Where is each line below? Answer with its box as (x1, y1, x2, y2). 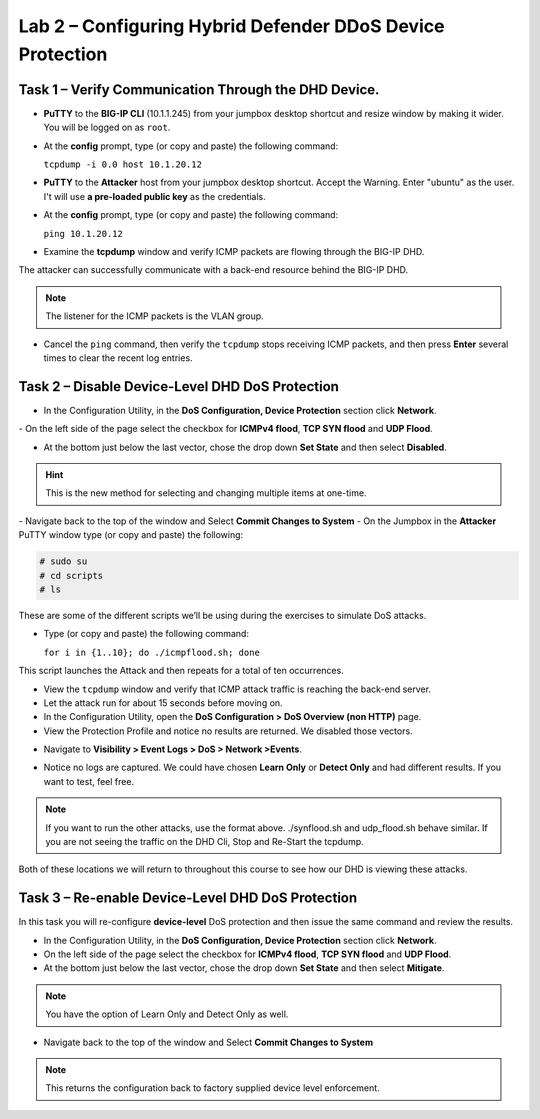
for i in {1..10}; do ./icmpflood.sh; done (43, 646, 260, 658)
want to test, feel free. (43, 775, 135, 787)
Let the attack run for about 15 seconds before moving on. (43, 696, 284, 709)
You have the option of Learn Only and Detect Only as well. (45, 1008, 289, 1020)
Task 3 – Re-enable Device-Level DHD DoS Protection (18, 890, 358, 907)
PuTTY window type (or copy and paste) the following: (18, 529, 244, 541)
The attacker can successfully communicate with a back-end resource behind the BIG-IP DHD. (18, 264, 409, 276)
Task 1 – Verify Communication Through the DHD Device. (18, 81, 380, 98)
